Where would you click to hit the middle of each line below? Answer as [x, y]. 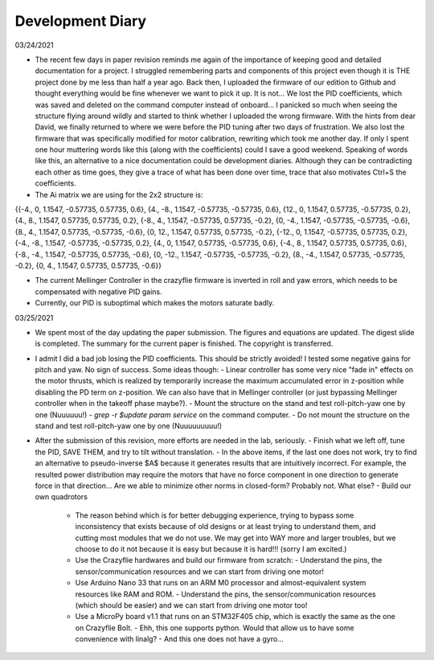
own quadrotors [61, 497]
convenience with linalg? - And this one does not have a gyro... [180, 639]
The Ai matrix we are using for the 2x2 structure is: [119, 195]
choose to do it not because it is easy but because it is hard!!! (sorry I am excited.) [211, 549]
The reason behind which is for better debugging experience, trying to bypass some [215, 515]
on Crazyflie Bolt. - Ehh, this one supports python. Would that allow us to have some [215, 628]
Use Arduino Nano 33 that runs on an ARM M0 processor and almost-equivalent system [221, 583]
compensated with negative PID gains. [98, 291]
